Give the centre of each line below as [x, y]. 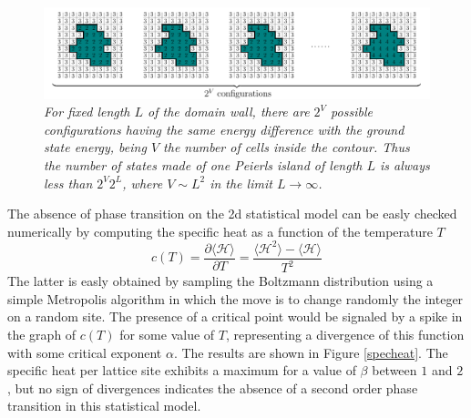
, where [143, 183]
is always [405, 164]
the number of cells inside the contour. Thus [287, 147]
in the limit [241, 183]
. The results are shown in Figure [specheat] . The [311, 352]
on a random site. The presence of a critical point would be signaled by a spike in [235, 316]
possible [352, 112]
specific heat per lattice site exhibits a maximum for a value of [182, 370]
